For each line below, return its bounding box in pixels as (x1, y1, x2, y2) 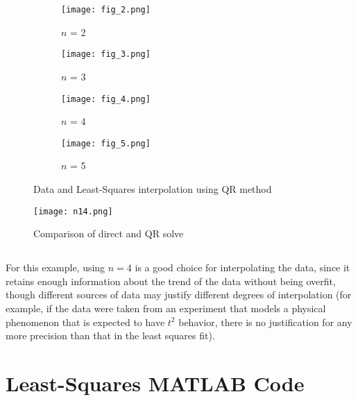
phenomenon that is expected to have (6, 314, 165, 329)
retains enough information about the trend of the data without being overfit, (6, 273, 336, 288)
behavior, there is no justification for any (178, 314, 352, 329)
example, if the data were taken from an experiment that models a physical (6, 301, 326, 316)
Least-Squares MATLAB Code (6, 368, 305, 397)
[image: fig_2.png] (61, 5, 151, 15)
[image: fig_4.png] (61, 94, 151, 104)
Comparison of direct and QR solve (33, 226, 184, 241)
